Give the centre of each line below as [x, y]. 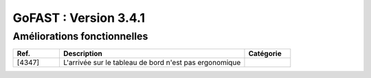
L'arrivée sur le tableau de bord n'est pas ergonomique [152, 63]
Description [83, 53]
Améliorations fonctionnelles [80, 36]
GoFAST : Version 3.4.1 [79, 18]
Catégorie [265, 53]
